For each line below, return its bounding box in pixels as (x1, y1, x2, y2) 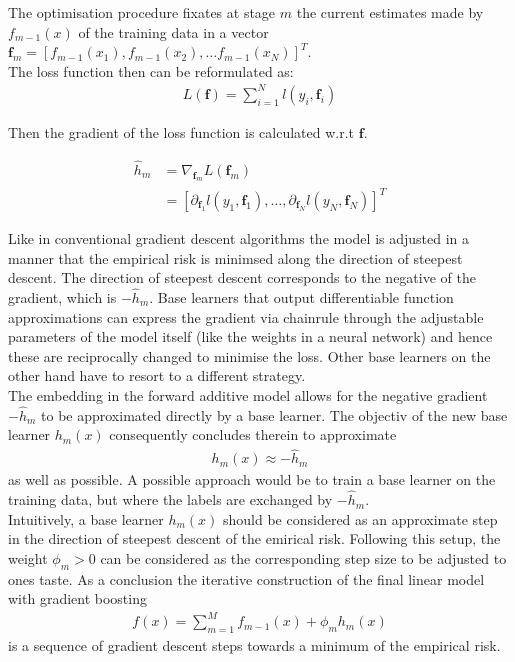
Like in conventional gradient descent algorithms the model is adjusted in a (8, 228, 470, 249)
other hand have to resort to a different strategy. (8, 365, 306, 386)
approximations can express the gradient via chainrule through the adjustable (8, 306, 484, 327)
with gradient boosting (8, 588, 147, 609)
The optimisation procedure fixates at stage (8, 2, 276, 22)
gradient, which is (8, 287, 117, 308)
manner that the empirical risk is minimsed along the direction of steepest (8, 247, 463, 268)
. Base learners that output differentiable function (149, 287, 454, 308)
